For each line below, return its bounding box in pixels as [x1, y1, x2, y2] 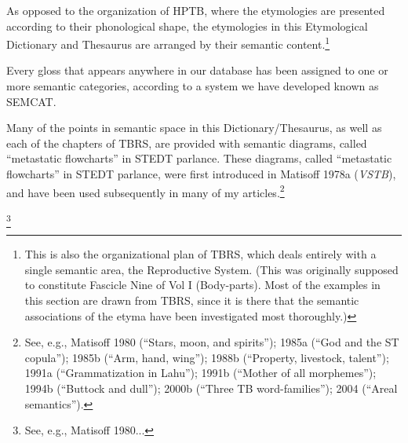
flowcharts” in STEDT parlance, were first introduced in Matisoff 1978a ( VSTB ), [6, 166, 396, 181]
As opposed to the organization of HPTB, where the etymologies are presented [6, 2, 385, 18]
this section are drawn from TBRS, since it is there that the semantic [24, 291, 359, 308]
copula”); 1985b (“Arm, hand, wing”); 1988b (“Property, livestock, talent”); [24, 349, 389, 365]
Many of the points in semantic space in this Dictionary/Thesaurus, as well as [6, 119, 382, 136]
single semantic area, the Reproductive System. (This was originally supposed [24, 261, 399, 277]
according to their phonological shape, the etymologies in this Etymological [6, 17, 368, 34]
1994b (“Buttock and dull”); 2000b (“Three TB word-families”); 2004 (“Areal [24, 379, 398, 396]
